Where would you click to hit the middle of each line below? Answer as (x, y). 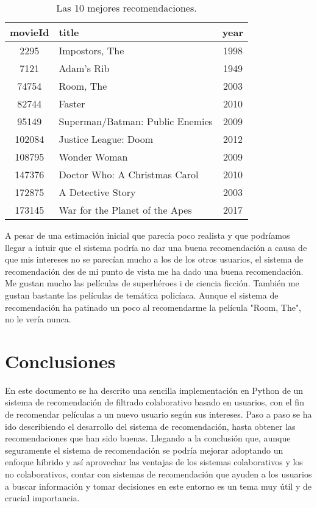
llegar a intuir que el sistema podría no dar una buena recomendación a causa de (156, 247)
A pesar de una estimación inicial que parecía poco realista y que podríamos (148, 235)
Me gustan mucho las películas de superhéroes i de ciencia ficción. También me (152, 283)
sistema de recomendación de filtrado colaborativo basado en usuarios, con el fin (155, 402)
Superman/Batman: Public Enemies (136, 121)
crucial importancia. (42, 498)
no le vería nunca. (38, 319)
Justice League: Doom (106, 139)
